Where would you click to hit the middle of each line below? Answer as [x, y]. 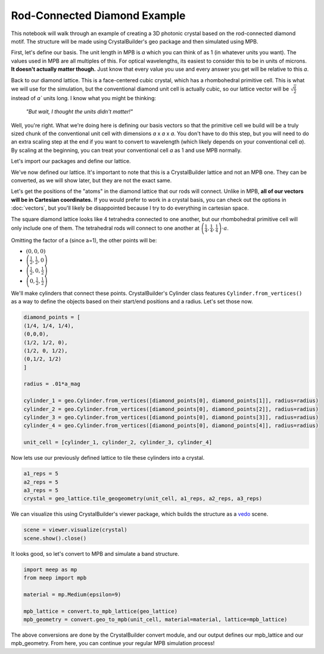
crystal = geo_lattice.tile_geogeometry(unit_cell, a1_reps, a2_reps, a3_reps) [143, 499]
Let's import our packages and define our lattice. [71, 161]
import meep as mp [50, 569]
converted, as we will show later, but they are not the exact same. [91, 180]
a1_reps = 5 [41, 474]
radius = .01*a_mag [52, 384]
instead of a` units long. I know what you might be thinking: [83, 98]
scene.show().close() [55, 538]
